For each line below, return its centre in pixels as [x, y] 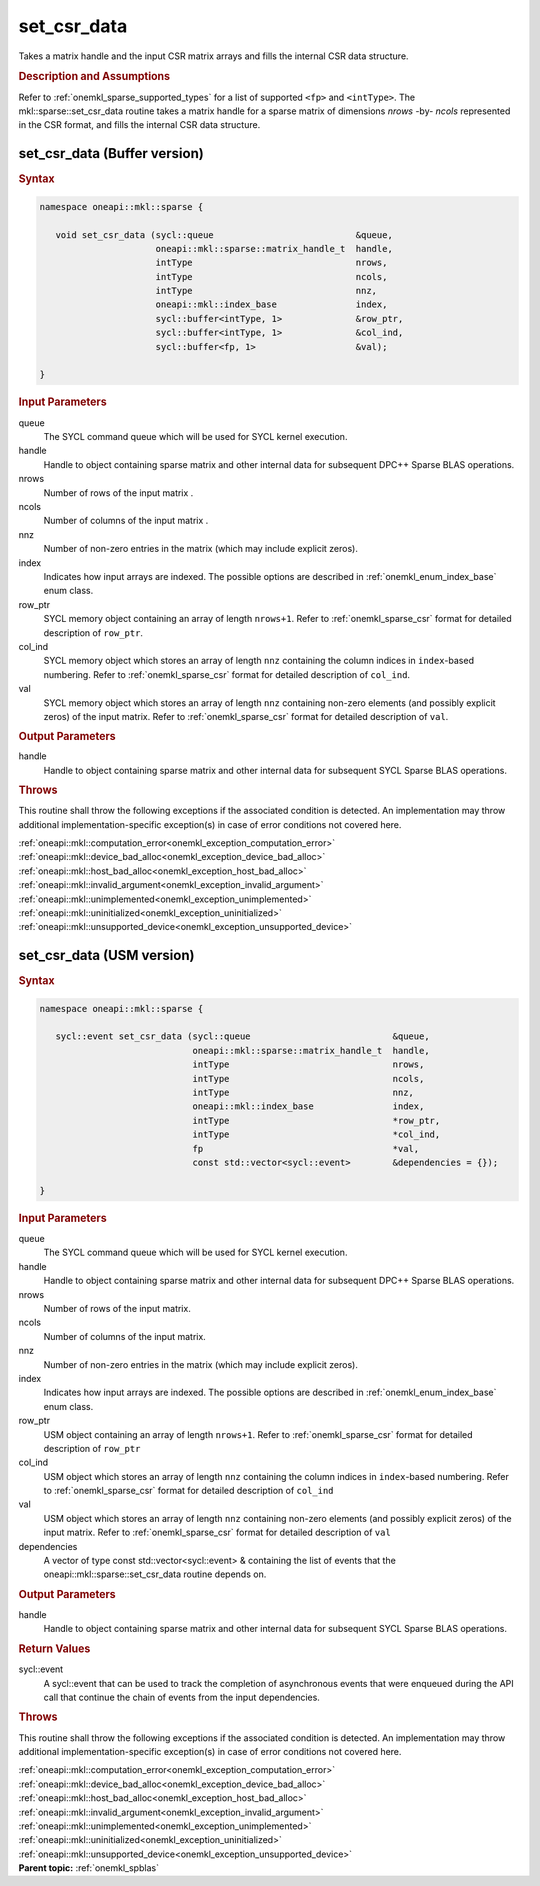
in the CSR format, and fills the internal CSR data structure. [139, 125]
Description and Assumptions [94, 77]
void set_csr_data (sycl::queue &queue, [224, 234]
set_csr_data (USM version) [106, 955]
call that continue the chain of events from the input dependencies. [181, 1697]
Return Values [54, 1648]
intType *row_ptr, [316, 1120]
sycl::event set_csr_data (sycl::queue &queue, [242, 1036]
